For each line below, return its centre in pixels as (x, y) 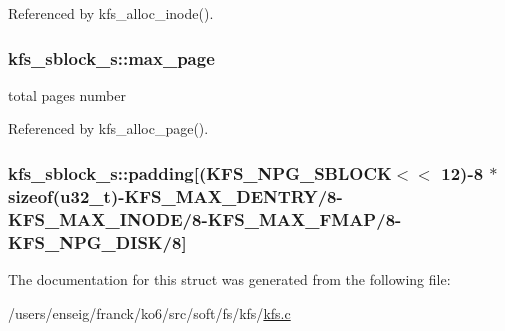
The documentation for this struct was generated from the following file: (229, 278)
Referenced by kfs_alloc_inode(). (111, 13)
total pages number (67, 94)
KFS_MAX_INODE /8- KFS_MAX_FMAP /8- (205, 218)
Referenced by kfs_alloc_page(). (108, 128)
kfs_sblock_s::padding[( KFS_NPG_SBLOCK (200, 172)
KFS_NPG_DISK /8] (97, 241)
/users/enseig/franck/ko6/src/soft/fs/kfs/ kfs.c (149, 312)
